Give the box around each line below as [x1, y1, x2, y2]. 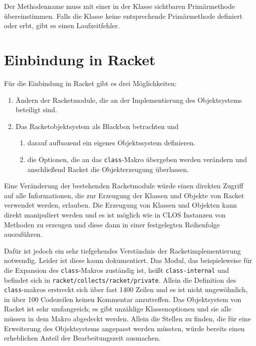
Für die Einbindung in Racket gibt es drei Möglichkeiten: [4, 78, 177, 88]
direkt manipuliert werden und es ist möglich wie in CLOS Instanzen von [4, 209, 226, 219]
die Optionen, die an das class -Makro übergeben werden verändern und [27, 154, 247, 164]
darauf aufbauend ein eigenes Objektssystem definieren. [27, 137, 196, 148]
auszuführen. [4, 229, 43, 239]
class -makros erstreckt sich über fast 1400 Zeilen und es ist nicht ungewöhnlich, [4, 284, 248, 295]
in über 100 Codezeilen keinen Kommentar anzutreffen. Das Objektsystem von [4, 294, 242, 304]
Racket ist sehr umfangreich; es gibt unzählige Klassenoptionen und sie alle [4, 303, 231, 314]
